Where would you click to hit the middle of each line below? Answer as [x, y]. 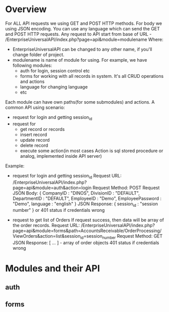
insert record [34, 135]
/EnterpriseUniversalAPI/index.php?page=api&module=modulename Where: [84, 39]
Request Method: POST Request [126, 188]
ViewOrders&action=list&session [46, 236]
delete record [34, 145]
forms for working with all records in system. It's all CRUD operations [92, 76]
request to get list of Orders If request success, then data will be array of [88, 220]
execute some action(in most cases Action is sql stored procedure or [92, 151]
